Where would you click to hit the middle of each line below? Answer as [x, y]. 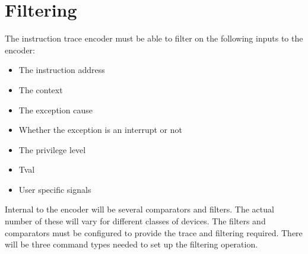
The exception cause [55, 109]
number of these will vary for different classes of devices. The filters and [135, 221]
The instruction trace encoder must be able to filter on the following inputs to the [154, 38]
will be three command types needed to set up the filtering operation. [131, 244]
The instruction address [62, 70]
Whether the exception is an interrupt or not [100, 130]
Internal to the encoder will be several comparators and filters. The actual [139, 209]
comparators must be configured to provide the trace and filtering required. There [154, 232]
